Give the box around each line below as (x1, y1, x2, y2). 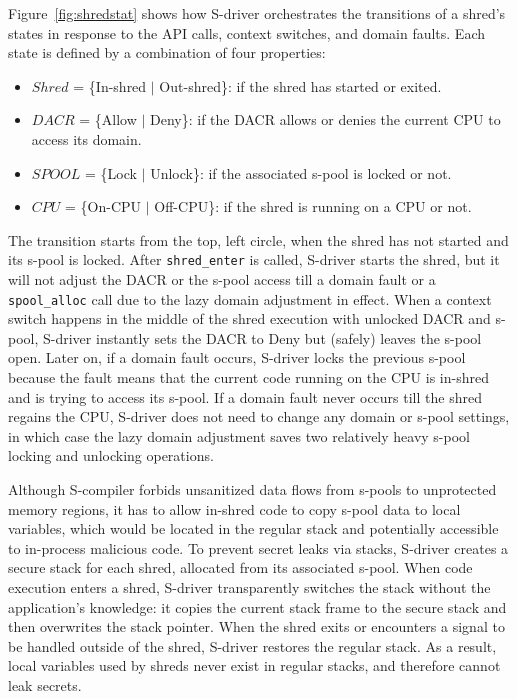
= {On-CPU (65, 196, 142, 217)
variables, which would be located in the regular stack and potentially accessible (8, 518, 499, 539)
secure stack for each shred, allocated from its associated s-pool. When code (8, 557, 473, 578)
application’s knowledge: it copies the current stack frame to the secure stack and (8, 596, 507, 617)
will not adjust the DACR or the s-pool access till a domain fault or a (8, 269, 436, 289)
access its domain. (31, 128, 142, 149)
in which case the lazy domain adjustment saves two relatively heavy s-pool (8, 425, 470, 446)
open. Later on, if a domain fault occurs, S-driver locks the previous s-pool (8, 347, 466, 368)
